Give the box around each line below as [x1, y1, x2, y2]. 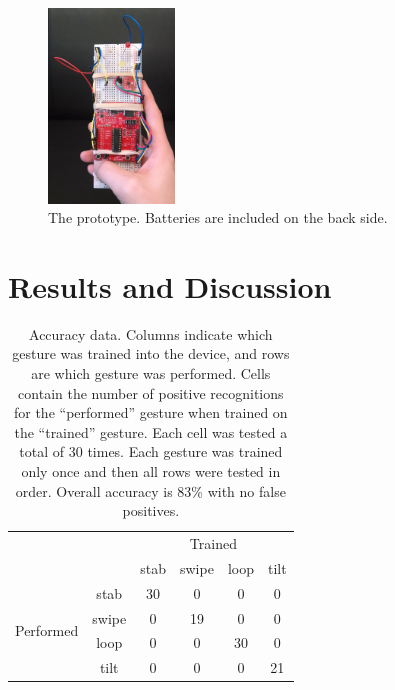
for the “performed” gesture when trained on [13, 402, 288, 423]
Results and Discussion [8, 265, 332, 306]
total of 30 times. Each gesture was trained [19, 441, 283, 462]
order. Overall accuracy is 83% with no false [15, 480, 286, 501]
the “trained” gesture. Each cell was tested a [14, 421, 288, 442]
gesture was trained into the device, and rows [12, 343, 290, 364]
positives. [122, 500, 180, 521]
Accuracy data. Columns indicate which [29, 323, 273, 344]
